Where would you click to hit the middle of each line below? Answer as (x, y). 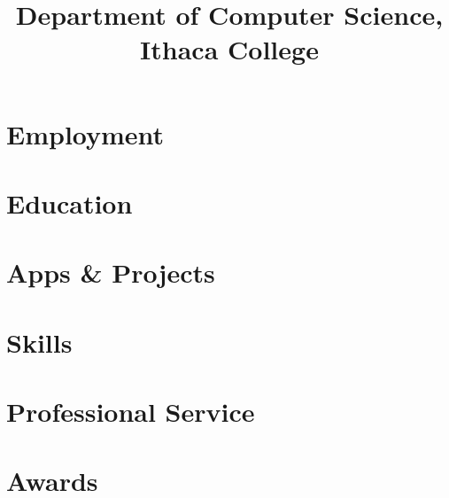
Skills (39, 342)
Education (70, 202)
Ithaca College (229, 49)
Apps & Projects (111, 272)
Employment (85, 133)
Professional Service (131, 412)
